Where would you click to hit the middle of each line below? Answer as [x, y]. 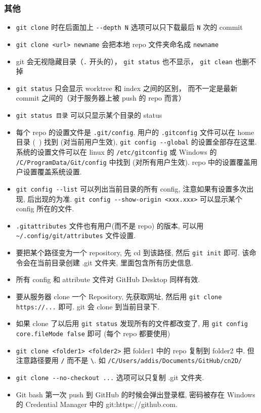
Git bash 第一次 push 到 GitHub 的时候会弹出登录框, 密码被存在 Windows [136, 394]
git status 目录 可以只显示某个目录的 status [89, 115]
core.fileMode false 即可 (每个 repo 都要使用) [93, 333]
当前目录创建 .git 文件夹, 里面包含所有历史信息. [115, 262]
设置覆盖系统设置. [52, 172]
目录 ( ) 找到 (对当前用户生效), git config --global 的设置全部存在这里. [136, 142]
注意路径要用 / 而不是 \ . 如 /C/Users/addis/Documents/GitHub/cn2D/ [129, 360]
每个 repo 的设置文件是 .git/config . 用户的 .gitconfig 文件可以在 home [135, 132]
